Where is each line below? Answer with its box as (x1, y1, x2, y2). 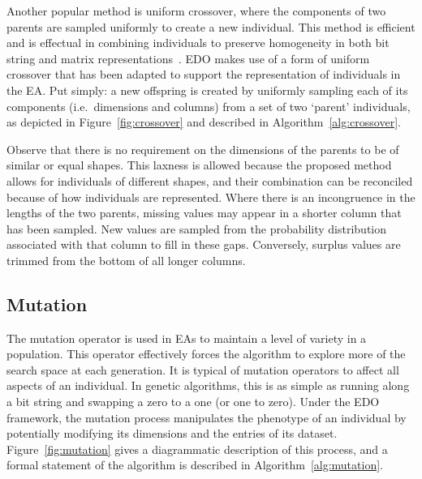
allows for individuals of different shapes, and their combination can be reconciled (6, 172, 413, 189)
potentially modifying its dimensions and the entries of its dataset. (6, 425, 338, 442)
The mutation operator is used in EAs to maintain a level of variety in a (6, 329, 367, 346)
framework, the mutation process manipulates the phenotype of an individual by (6, 408, 407, 426)
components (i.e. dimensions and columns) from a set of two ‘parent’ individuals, (6, 97, 411, 114)
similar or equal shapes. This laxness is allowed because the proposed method (6, 156, 392, 173)
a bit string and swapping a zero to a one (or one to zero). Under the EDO (6, 393, 380, 410)
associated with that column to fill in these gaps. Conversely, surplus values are (6, 236, 401, 253)
